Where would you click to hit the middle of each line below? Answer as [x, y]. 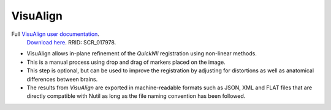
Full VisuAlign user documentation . [55, 34]
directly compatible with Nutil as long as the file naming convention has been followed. [136, 96]
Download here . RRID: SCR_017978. [71, 42]
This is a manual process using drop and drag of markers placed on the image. [126, 62]
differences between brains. [62, 79]
